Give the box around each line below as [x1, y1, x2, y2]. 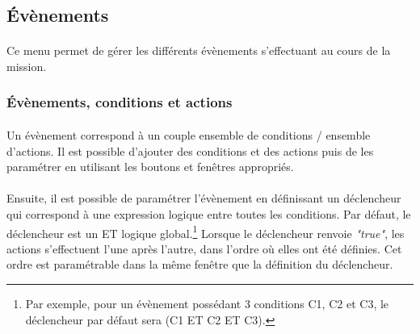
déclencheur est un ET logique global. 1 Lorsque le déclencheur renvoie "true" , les [6, 222, 405, 241]
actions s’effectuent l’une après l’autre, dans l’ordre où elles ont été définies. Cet [6, 240, 402, 257]
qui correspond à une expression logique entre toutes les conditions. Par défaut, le [6, 205, 411, 222]
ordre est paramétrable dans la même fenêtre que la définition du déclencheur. [6, 256, 393, 273]
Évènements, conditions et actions [6, 92, 233, 112]
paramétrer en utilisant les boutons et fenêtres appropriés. [6, 158, 294, 175]
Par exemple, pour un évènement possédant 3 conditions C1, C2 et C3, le [25, 295, 389, 311]
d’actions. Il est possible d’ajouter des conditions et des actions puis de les [6, 142, 374, 159]
